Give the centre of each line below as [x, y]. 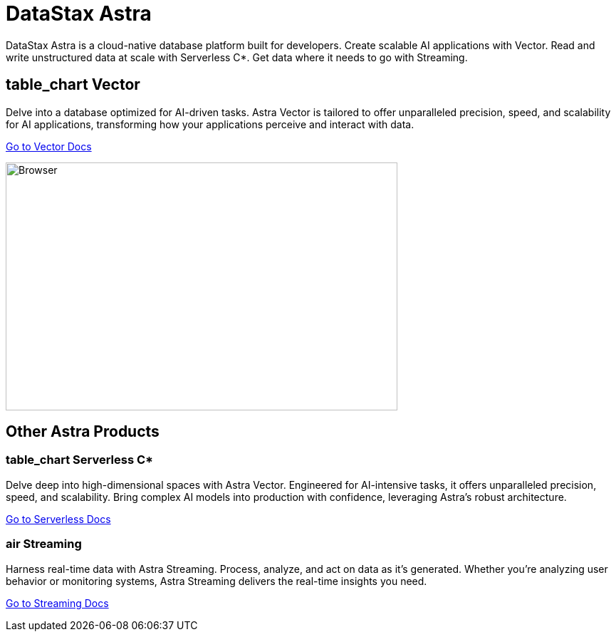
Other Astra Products [83, 432]
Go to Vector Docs [49, 146]
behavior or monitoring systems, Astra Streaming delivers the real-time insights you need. [216, 581]
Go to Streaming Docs [57, 603]
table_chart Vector [73, 85]
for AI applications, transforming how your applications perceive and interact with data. [210, 124]
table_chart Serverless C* [80, 460]
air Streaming [44, 544]
